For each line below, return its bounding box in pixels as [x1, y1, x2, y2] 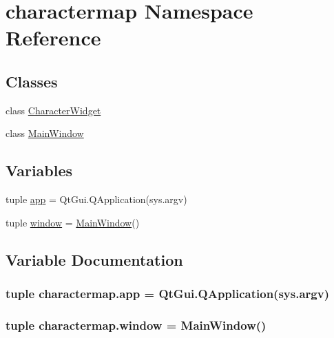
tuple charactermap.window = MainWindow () [6, 316, 267, 333]
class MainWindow [6, 126, 84, 140]
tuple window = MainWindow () [6, 215, 140, 229]
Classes [6, 70, 58, 92]
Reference [6, 23, 101, 52]
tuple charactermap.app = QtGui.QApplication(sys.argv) [6, 285, 329, 302]
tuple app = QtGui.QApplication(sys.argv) [6, 192, 187, 207]
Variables [6, 160, 73, 181]
